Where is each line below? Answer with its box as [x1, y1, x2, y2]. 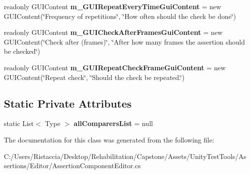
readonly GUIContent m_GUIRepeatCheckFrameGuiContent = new [4, 62, 226, 72]
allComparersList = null [74, 118, 153, 128]
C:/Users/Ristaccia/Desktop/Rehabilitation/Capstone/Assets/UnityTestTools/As [4, 151, 247, 161]
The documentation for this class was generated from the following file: [4, 134, 214, 144]
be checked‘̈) [4, 46, 41, 56]
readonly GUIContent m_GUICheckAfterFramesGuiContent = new [4, 27, 223, 37]
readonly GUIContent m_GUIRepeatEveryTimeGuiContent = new [4, 1, 221, 11]
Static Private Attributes [4, 95, 132, 111]
